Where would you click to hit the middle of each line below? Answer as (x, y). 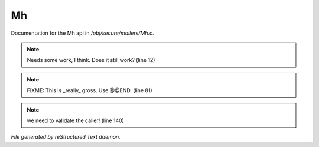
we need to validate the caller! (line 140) (75, 120)
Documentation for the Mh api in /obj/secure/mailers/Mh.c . (82, 33)
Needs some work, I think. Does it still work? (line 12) (91, 60)
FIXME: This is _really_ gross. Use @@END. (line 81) (90, 90)
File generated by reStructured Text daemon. (66, 137)
